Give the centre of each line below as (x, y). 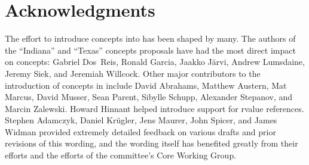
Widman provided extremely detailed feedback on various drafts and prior (140, 131)
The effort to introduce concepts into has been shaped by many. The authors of (150, 38)
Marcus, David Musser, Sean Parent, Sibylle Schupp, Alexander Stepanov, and (149, 97)
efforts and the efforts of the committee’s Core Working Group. (121, 155)
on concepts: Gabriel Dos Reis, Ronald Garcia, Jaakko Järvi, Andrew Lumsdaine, (155, 62)
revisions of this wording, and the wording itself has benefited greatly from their (152, 143)
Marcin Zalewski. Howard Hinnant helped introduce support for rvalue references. (154, 108)
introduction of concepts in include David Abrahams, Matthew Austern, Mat (146, 85)
